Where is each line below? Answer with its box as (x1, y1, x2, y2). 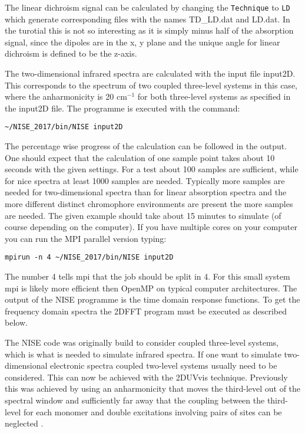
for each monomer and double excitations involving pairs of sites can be (23, 405, 282, 418)
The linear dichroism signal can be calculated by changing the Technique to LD (5, 1, 290, 13)
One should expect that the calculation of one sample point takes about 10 (5, 151, 275, 163)
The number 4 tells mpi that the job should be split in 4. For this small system (5, 270, 290, 283)
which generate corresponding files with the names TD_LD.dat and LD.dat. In (5, 12, 290, 25)
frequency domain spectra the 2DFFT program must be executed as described (5, 304, 287, 317)
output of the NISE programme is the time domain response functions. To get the (5, 293, 300, 306)
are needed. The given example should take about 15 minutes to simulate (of (5, 209, 281, 221)
